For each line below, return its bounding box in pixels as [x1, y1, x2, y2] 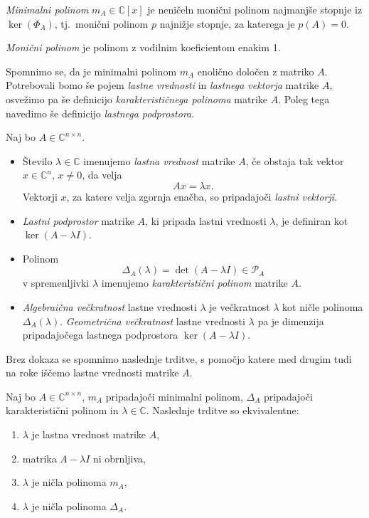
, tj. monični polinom [54, 16, 149, 31]
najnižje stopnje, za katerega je [159, 16, 295, 31]
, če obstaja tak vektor [245, 153, 344, 168]
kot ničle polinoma [282, 299, 363, 314]
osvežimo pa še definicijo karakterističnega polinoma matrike [6, 91, 267, 106]
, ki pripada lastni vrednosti [145, 213, 267, 228]
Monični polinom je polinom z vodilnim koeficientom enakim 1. [6, 40, 281, 55]
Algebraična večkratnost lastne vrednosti [22, 299, 197, 314]
